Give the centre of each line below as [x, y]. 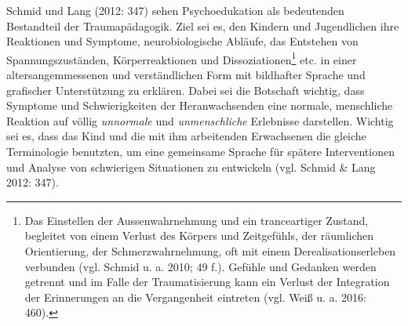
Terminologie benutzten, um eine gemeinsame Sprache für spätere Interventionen [200, 151]
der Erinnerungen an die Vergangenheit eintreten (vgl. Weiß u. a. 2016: [196, 297]
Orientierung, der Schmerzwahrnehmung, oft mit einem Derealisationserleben [210, 250]
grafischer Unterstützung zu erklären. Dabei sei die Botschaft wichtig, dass [186, 90]
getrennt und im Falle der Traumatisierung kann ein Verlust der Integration [207, 282]
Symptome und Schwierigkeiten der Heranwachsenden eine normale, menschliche [200, 105]
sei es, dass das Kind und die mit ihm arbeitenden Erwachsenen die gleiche [186, 136]
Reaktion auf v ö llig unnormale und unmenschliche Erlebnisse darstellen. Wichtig [200, 120]
